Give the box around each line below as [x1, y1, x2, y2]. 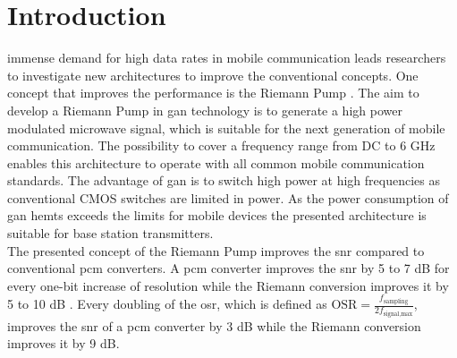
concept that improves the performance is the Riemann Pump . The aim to [7, 83, 419, 102]
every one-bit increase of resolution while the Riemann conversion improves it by [7, 276, 449, 294]
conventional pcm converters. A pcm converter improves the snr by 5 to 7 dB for [7, 259, 450, 277]
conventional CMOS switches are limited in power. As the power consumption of [7, 188, 449, 207]
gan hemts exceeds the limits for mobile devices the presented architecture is [7, 206, 427, 225]
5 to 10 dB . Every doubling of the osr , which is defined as [7, 294, 327, 313]
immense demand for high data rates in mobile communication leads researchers [7, 48, 446, 67]
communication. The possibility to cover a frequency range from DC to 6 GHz [7, 136, 436, 155]
